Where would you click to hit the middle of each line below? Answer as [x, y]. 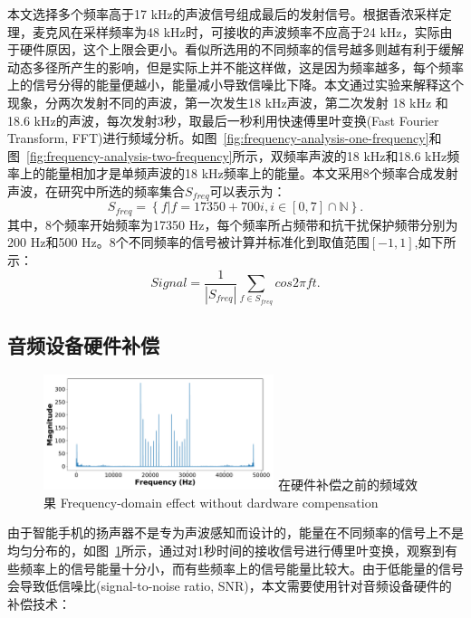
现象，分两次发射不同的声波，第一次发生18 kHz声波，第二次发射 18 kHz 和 [228, 102]
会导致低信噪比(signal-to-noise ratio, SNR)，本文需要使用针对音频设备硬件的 [230, 586]
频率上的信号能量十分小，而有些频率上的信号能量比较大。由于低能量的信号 [241, 568]
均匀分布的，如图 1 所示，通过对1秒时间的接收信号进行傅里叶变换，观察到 [226, 550]
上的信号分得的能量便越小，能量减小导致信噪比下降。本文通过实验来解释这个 [235, 85]
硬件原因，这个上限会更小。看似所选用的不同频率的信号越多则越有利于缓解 [241, 49]
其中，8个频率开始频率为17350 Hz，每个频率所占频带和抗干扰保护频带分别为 [233, 224]
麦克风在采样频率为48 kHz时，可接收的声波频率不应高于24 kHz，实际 [236, 31]
